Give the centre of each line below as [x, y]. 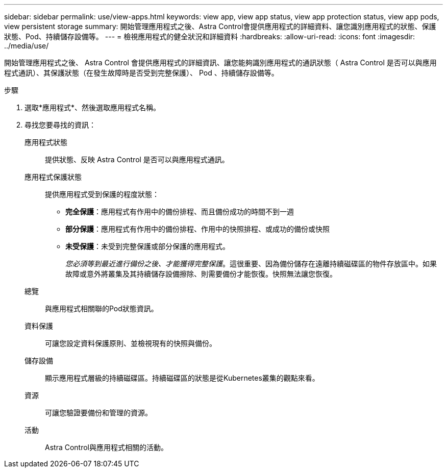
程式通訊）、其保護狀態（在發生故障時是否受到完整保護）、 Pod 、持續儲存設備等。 [141, 73]
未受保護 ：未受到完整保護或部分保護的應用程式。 [147, 246]
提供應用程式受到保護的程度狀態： [102, 194]
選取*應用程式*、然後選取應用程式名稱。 [93, 107]
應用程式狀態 [46, 142]
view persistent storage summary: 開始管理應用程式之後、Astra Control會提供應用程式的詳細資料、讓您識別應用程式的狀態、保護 [220, 26]
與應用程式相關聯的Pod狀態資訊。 [102, 308]
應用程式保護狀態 [53, 177]
